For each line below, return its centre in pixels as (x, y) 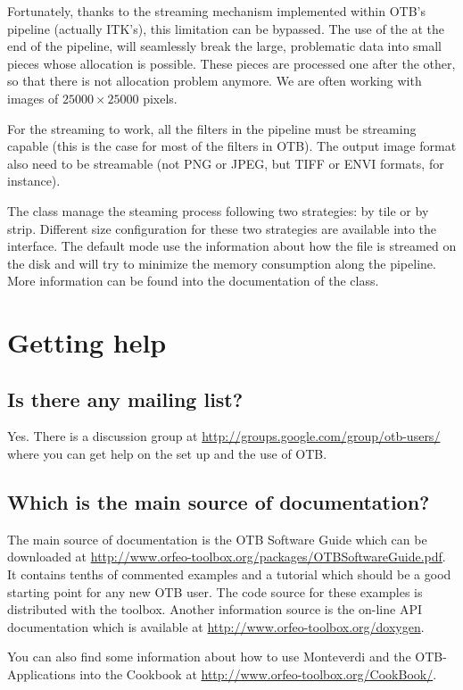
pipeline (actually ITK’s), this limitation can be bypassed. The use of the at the (226, 28)
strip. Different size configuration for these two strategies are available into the (222, 228)
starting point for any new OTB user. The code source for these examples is (215, 591)
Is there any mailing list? (125, 399)
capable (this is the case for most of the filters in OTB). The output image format (232, 146)
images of (33, 98)
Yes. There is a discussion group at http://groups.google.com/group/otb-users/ (224, 436)
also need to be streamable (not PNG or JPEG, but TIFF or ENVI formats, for (226, 163)
